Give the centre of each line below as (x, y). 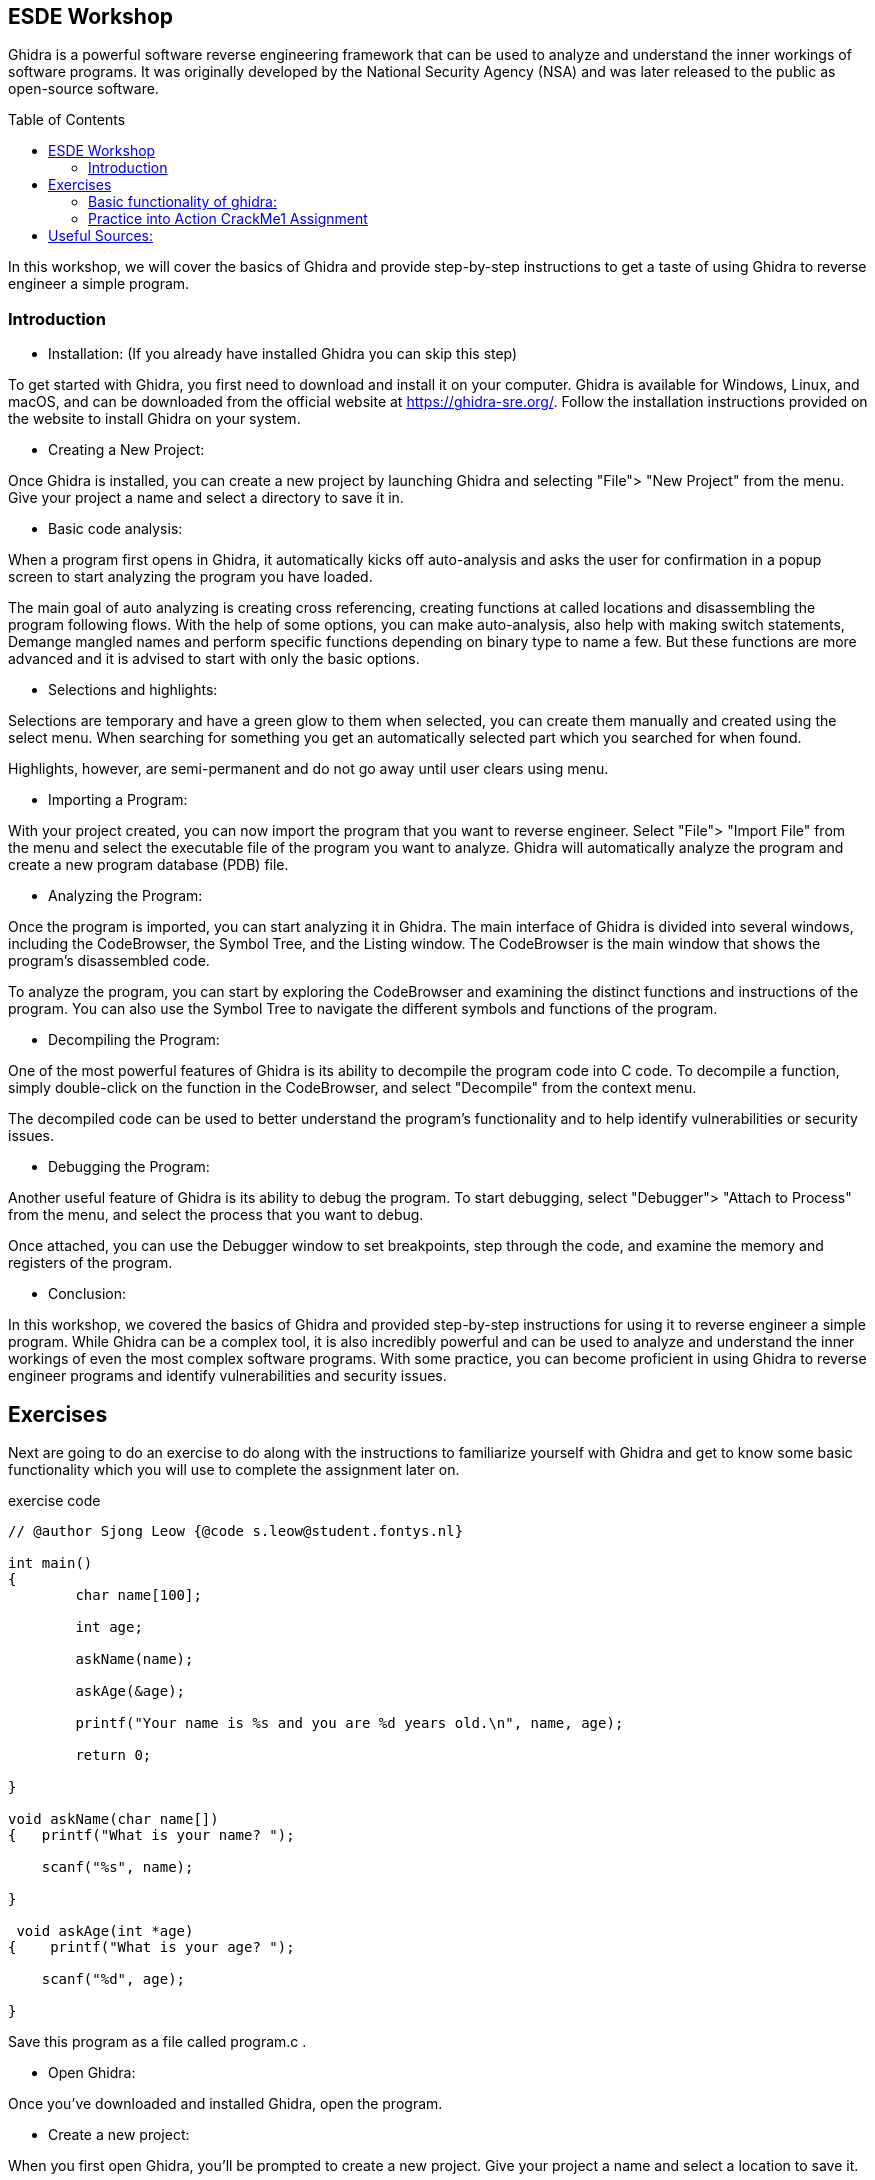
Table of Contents (67, 120)
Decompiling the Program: (134, 1040)
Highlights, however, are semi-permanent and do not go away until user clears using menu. (308, 769)
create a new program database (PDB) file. (148, 865)
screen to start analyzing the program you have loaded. (190, 577)
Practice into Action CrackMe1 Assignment (228, 219)
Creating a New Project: (126, 450)
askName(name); (134, 1659)
